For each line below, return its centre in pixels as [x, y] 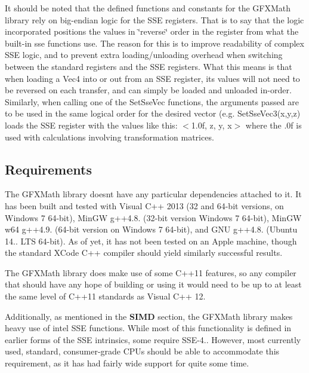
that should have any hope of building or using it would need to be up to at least [153, 284]
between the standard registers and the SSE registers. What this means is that [149, 66]
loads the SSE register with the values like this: [91, 125]
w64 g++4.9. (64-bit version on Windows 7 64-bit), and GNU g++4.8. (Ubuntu [151, 229]
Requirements [48, 169]
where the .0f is [274, 125]
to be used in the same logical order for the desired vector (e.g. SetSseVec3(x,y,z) [153, 113]
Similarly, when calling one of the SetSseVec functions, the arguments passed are [152, 101]
